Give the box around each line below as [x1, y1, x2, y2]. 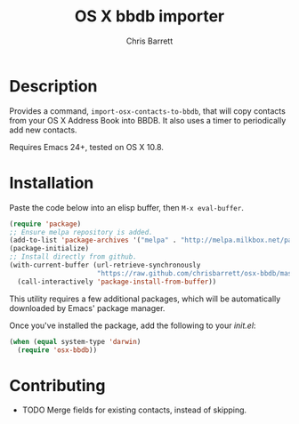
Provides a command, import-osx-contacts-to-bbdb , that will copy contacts [9, 105, 287, 116]
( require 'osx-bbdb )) [17, 345, 98, 355]
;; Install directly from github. [9, 252, 138, 261]
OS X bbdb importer [74, 6, 225, 27]
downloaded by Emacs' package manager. [9, 302, 166, 313]
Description [9, 76, 98, 96]
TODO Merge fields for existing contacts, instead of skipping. [21, 404, 247, 415]
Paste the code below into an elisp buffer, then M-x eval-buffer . [9, 202, 245, 212]
